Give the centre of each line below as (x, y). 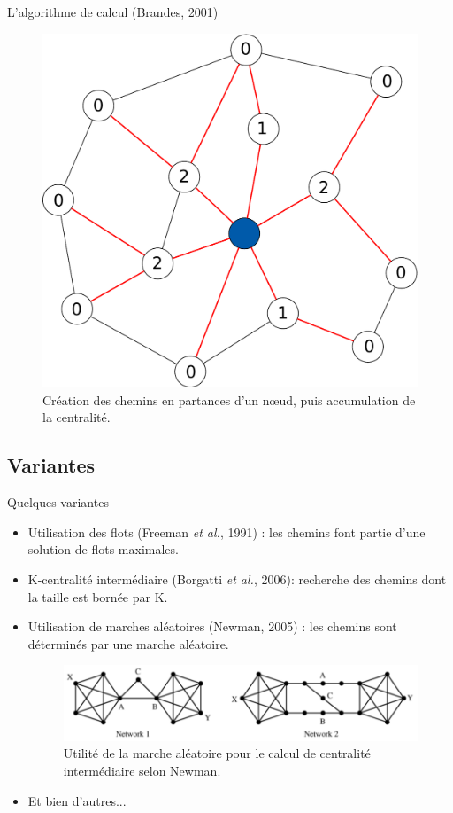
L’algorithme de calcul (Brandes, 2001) (113, 12)
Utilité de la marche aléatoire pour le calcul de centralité (217, 753)
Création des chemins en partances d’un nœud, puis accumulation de (229, 399)
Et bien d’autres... (77, 800)
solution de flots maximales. (103, 549)
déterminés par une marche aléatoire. (128, 643)
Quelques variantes (58, 502)
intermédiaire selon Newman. (142, 771)
